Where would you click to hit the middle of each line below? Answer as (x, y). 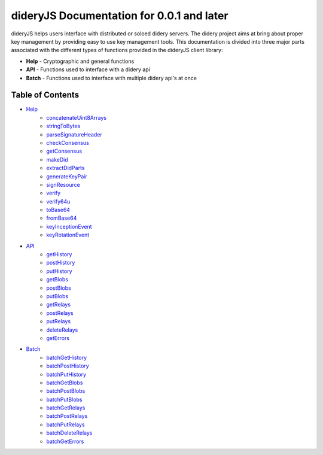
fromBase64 (62, 218)
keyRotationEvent (68, 235)
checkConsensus (68, 142)
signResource (63, 184)
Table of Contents (45, 95)
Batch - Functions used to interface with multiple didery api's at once (112, 78)
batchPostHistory (68, 366)
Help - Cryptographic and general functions (80, 61)
